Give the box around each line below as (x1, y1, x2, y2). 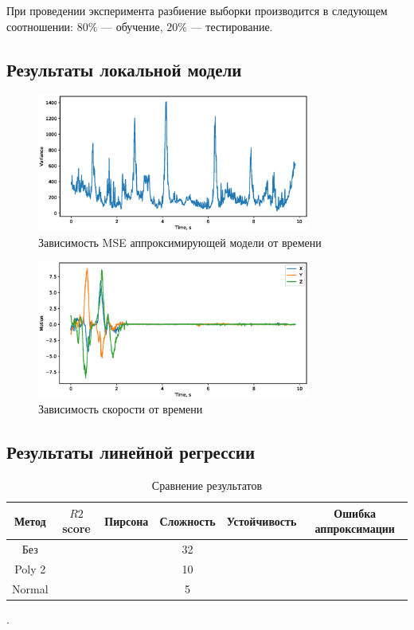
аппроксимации (314, 520, 395, 537)
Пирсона (104, 512, 149, 529)
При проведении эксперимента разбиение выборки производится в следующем (6, 2, 388, 18)
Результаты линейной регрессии (6, 440, 255, 464)
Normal (12, 580, 49, 597)
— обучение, (101, 18, 163, 34)
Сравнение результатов (151, 477, 263, 494)
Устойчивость (226, 512, 297, 529)
